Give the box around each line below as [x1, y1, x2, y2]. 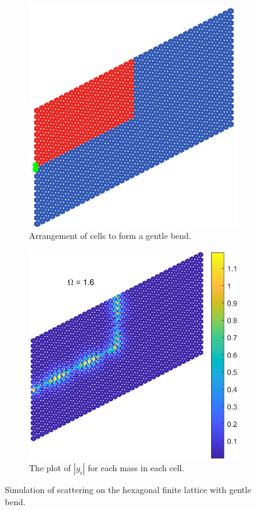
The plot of [29, 461, 71, 474]
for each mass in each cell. [87, 461, 185, 474]
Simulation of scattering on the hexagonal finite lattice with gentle [5, 483, 251, 496]
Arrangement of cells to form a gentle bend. [29, 229, 191, 241]
